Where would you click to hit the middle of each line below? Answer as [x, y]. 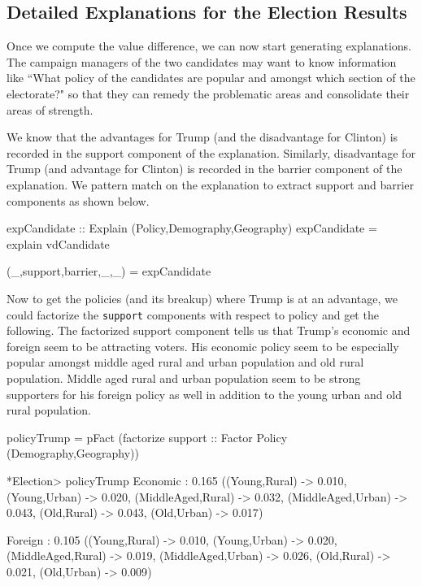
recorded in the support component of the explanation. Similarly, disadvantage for [211, 152]
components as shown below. [78, 200]
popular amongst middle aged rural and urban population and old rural [185, 362]
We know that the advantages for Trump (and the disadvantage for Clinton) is [202, 137]
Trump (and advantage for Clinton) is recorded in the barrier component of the [204, 169]
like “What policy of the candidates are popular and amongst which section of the [211, 78]
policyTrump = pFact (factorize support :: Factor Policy [147, 437]
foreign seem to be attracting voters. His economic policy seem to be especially [203, 346]
